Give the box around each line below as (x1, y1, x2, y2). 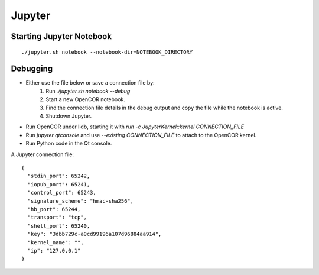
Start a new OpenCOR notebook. (45, 96, 125, 103)
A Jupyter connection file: (11, 151, 74, 158)
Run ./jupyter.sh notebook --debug (45, 88, 131, 95)
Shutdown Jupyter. (45, 112, 92, 119)
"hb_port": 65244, (27, 206, 81, 212)
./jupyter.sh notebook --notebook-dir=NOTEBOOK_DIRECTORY (21, 48, 193, 56)
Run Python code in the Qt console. (25, 140, 112, 147)
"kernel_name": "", (27, 239, 84, 245)
